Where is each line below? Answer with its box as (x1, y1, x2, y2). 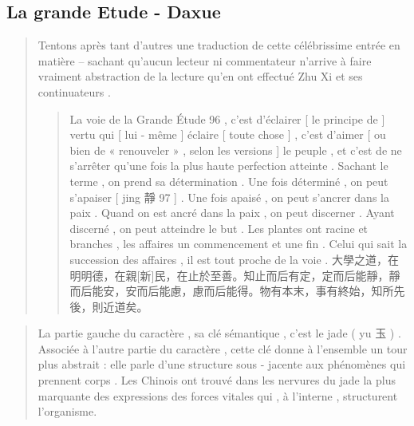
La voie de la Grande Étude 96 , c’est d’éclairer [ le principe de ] (69, 110, 385, 127)
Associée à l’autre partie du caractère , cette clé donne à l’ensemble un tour (37, 340, 408, 357)
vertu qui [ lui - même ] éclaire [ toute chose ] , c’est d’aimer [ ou (69, 126, 386, 143)
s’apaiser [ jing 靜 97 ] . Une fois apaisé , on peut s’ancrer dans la (69, 188, 389, 205)
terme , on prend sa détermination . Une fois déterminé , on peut (69, 172, 388, 189)
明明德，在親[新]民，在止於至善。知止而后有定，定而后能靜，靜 (69, 266, 400, 283)
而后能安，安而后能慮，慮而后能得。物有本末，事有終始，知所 (69, 282, 394, 299)
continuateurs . (37, 83, 111, 100)
